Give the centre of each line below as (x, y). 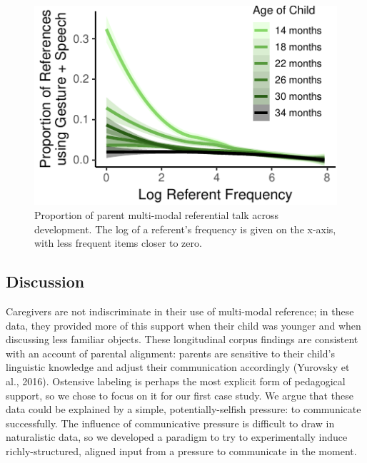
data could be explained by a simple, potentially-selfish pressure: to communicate (183, 409)
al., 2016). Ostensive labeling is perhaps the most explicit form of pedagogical (176, 381)
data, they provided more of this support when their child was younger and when (183, 325)
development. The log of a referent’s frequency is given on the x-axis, (185, 229)
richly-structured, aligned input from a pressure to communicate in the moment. (181, 451)
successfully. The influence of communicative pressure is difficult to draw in (170, 423)
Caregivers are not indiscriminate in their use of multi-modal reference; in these (180, 311)
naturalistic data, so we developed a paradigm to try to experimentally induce (177, 437)
